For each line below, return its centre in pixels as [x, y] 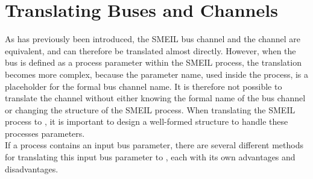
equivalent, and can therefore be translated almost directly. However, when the [150, 50]
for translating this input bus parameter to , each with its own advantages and [150, 157]
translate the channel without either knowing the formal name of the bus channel [155, 98]
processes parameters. [45, 133]
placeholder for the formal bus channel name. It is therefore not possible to [144, 86]
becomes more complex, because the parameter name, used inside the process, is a [157, 74]
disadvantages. [32, 168]
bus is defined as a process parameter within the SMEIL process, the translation [153, 62]
